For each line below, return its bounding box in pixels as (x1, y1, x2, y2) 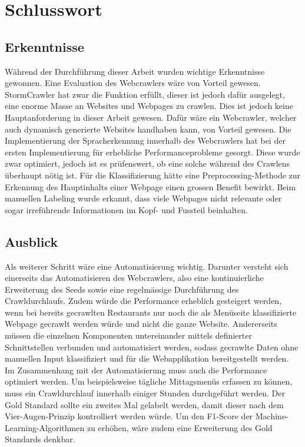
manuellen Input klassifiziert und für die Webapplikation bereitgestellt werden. (5, 352, 289, 365)
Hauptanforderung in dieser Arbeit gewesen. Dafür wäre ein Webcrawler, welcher (5, 111, 297, 123)
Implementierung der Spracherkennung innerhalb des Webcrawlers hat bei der (5, 134, 286, 147)
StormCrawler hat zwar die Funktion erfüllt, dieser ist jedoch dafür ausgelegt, (5, 88, 285, 100)
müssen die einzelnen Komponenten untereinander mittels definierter (5, 329, 252, 342)
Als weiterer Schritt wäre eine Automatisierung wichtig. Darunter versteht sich (5, 260, 289, 272)
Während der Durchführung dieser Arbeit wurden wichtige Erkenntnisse (5, 65, 265, 77)
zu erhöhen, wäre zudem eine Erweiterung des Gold (87, 421, 273, 433)
